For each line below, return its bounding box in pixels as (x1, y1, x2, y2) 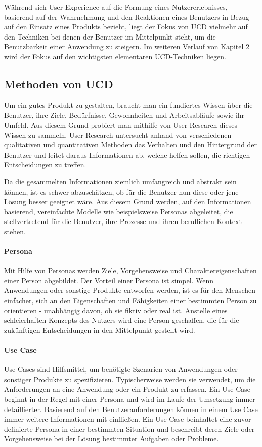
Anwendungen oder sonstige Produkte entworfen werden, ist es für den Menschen (4, 285, 255, 295)
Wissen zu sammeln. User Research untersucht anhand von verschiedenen (4, 129, 232, 140)
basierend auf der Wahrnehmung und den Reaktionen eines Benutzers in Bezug (4, 11, 249, 22)
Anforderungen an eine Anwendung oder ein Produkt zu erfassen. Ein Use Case (4, 384, 251, 394)
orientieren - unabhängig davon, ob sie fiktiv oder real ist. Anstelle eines (4, 305, 228, 315)
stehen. (4, 226, 26, 236)
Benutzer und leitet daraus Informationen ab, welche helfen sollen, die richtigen (4, 149, 250, 160)
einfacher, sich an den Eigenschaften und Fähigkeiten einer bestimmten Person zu (4, 295, 257, 306)
